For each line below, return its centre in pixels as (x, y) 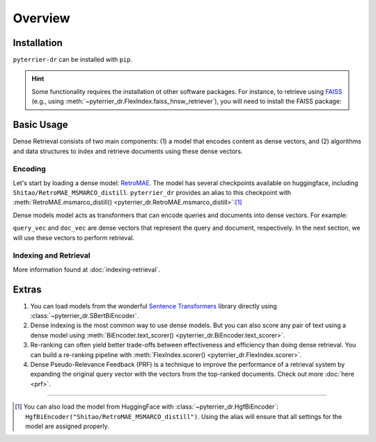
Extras (27, 289)
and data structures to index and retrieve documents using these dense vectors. (128, 151)
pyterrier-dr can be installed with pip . (72, 60)
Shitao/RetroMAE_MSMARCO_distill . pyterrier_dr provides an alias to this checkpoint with (152, 193)
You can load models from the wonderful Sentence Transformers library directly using (154, 306)
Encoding (30, 169)
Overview (41, 18)
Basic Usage (40, 125)
